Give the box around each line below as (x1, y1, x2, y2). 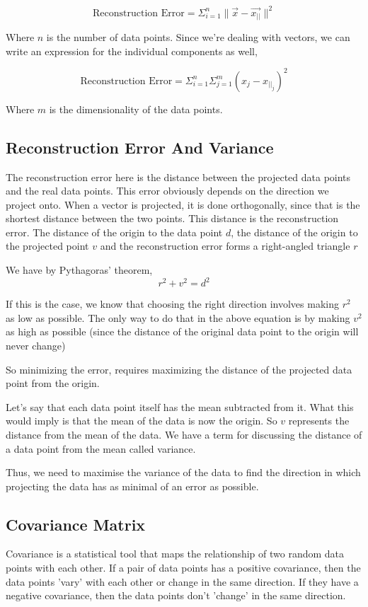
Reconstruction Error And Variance (6, 136, 274, 158)
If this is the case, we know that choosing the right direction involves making (6, 296, 339, 311)
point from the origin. (6, 376, 100, 391)
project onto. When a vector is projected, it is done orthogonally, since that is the (6, 197, 360, 212)
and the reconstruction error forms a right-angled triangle (100, 238, 350, 253)
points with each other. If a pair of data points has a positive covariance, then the (6, 560, 361, 575)
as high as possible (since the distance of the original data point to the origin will (6, 324, 359, 339)
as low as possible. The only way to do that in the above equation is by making (6, 310, 350, 325)
